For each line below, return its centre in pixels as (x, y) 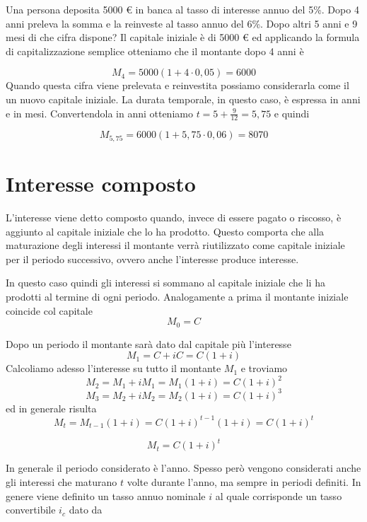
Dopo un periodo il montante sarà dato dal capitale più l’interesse (148, 343)
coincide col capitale (49, 310)
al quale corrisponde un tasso (279, 495)
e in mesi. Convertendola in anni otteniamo (99, 113)
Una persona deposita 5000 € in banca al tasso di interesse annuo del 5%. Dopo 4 (182, 9)
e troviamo (264, 368)
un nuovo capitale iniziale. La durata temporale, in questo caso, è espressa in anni (183, 99)
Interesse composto (101, 184)
